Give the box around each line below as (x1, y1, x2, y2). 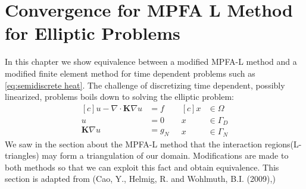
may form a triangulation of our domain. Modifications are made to (42, 149, 289, 162)
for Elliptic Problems (5, 21, 180, 45)
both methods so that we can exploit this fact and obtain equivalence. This (5, 160, 279, 173)
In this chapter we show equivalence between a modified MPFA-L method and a (5, 55, 297, 68)
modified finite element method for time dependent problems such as (5, 67, 255, 79)
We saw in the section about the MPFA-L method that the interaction (5, 137, 263, 150)
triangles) (5, 149, 39, 162)
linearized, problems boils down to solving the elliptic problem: (5, 90, 234, 103)
